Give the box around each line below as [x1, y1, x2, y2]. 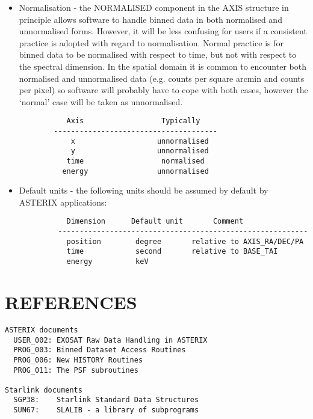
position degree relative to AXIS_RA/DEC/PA [66, 237, 304, 246]
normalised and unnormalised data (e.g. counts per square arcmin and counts [19, 72, 305, 84]
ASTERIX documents [5, 325, 78, 334]
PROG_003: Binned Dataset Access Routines [13, 346, 186, 355]
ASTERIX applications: [19, 195, 107, 208]
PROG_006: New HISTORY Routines [13, 355, 143, 364]
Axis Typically [66, 117, 200, 126]
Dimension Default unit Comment [66, 217, 244, 226]
